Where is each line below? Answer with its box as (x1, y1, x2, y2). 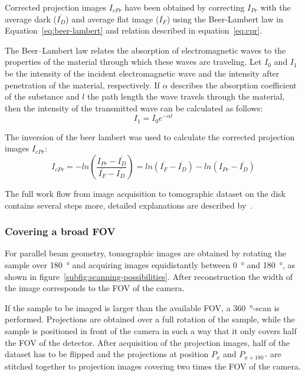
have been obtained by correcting (124, 1, 245, 13)
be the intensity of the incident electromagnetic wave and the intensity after (5, 67, 280, 79)
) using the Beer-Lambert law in (166, 12, 283, 25)
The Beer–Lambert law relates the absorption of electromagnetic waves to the (5, 44, 286, 56)
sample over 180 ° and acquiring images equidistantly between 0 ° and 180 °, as (5, 259, 296, 271)
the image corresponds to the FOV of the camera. (5, 282, 185, 294)
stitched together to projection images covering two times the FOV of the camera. (5, 359, 301, 372)
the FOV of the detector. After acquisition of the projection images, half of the (5, 336, 290, 348)
